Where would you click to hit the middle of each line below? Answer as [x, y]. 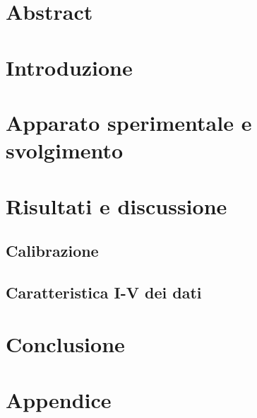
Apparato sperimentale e [129, 122]
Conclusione [65, 344]
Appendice [59, 399]
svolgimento [65, 150]
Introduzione [69, 67]
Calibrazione [52, 251]
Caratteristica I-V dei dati [104, 292]
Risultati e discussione [116, 205]
